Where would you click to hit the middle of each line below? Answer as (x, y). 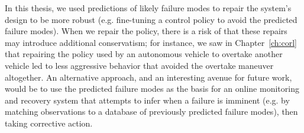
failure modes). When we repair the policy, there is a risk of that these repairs (146, 31)
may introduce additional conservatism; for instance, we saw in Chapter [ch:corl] (151, 42)
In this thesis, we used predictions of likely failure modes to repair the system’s (148, 8)
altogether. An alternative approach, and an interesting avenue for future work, (148, 77)
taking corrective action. (49, 123)
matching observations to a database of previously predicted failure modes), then (151, 112)
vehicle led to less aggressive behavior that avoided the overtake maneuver (139, 65)
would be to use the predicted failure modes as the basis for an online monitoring (152, 89)
